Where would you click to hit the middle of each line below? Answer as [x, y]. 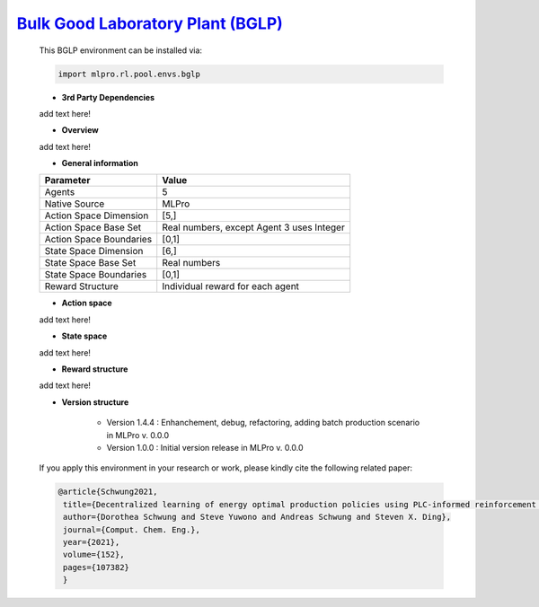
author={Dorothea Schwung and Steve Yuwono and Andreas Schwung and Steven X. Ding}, [257, 517]
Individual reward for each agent [231, 286]
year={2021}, [92, 542]
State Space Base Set [90, 263]
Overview [80, 130]
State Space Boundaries [96, 275]
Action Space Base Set [93, 227]
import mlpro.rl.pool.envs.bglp [129, 74]
